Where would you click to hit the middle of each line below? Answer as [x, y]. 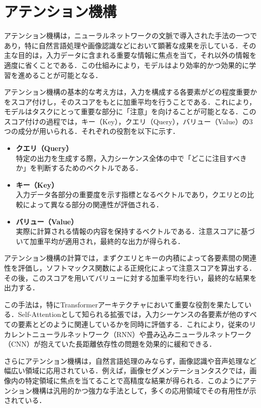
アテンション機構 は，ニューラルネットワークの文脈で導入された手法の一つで [130, 35]
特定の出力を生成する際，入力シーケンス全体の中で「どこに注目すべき [131, 158]
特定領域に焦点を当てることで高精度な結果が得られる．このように [134, 380]
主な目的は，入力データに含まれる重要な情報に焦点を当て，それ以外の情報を [130, 55]
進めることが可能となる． [60, 75]
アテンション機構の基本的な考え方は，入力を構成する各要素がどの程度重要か [130, 92]
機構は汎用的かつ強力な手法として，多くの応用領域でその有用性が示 [144, 390]
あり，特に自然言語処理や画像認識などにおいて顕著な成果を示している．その [130, 45]
